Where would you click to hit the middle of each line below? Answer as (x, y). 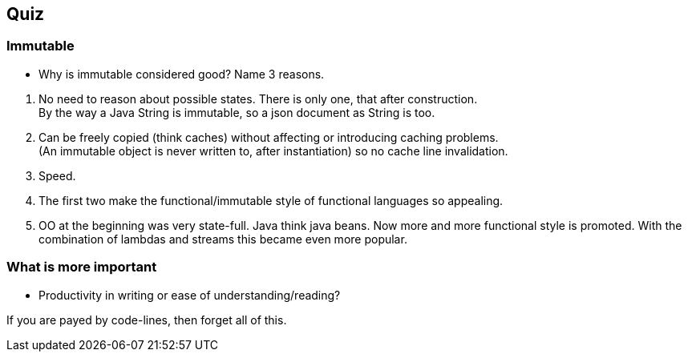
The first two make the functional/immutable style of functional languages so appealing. (271, 200)
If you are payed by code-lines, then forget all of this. (147, 320)
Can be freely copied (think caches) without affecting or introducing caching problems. (269, 137)
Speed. (57, 175)
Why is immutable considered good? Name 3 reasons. (182, 74)
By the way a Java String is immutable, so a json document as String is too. (237, 112)
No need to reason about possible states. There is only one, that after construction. (258, 99)
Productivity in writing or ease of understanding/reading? (190, 295)
